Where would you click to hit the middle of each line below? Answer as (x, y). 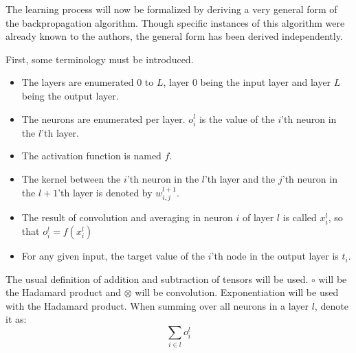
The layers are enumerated (78, 82)
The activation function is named (91, 156)
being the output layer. (70, 95)
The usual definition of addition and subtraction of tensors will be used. (157, 278)
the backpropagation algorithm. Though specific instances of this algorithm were (175, 22)
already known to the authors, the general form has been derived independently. (174, 36)
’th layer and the (240, 178)
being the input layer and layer (266, 82)
